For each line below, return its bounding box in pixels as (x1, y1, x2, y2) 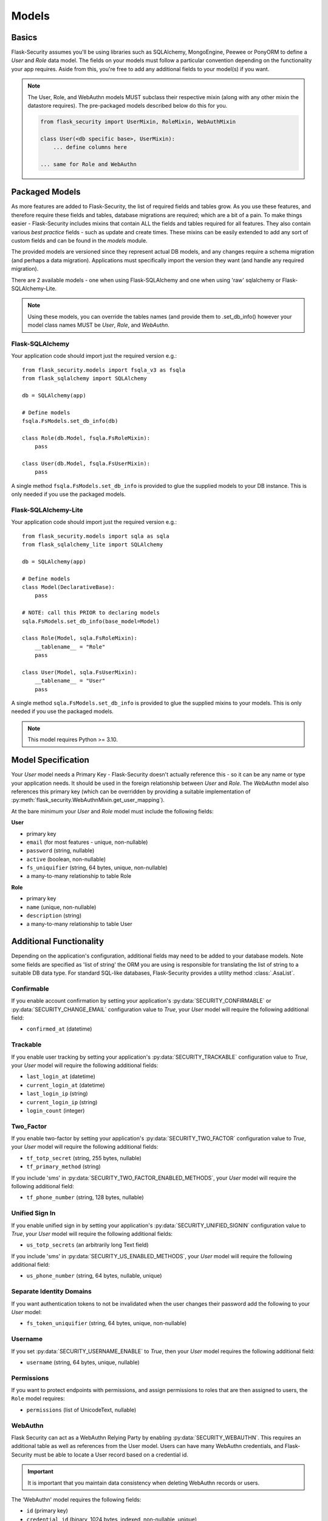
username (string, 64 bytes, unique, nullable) (26, 1359, 140, 1366)
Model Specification (11, 755, 89, 765)
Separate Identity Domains (11, 1287, 92, 1296)
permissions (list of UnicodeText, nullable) (26, 1406, 137, 1413)
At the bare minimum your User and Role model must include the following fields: (11, 807, 214, 815)
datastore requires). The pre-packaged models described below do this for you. (27, 102, 228, 110)
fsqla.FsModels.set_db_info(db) (22, 417, 118, 425)
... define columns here (53, 144, 128, 151)
